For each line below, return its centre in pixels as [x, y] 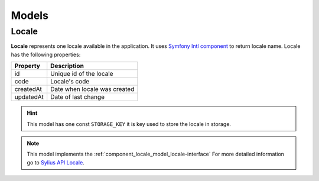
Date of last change [78, 97]
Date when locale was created [92, 89]
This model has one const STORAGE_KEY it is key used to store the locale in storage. [129, 124]
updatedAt [29, 97]
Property [27, 66]
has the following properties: [46, 54]
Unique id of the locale [82, 74]
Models [30, 15]
